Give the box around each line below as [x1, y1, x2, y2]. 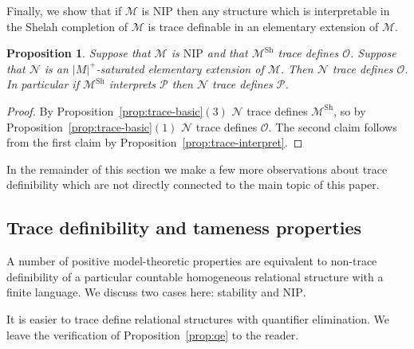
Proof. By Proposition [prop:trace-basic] [6, 102, 203, 119]
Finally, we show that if [6, 2, 122, 18]
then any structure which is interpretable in [176, 2, 390, 18]
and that [207, 45, 248, 61]
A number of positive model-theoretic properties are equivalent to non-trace [6, 253, 377, 269]
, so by [333, 102, 366, 119]
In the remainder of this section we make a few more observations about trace [6, 160, 388, 177]
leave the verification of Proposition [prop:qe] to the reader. [6, 326, 299, 343]
